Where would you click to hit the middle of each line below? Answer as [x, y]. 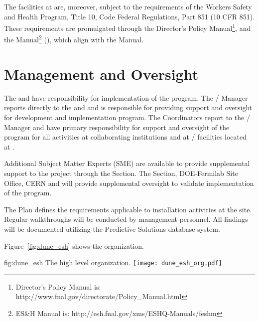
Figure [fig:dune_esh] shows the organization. [74, 245]
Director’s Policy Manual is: [58, 286]
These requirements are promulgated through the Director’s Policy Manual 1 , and [128, 27]
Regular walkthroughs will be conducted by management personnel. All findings [126, 219]
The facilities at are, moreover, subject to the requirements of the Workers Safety [128, 6]
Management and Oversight [101, 74]
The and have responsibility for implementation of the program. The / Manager [126, 97]
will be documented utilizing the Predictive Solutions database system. [112, 229]
